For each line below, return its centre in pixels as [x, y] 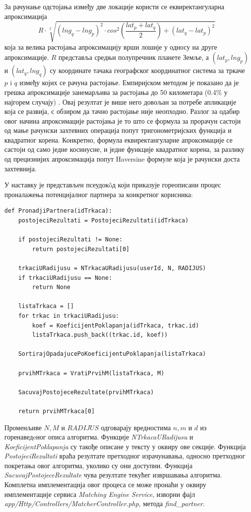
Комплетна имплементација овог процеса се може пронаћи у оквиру [105, 485]
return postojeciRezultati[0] [81, 249]
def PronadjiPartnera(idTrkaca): [58, 211]
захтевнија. [21, 168]
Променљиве [23, 427]
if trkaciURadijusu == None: [65, 278]
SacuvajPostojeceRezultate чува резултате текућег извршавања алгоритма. [113, 475]
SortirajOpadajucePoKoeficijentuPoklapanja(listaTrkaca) [112, 354]
